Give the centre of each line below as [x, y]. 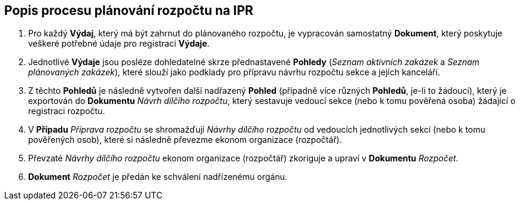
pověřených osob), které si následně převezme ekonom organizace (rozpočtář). [185, 140]
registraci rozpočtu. [67, 111]
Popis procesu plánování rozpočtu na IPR [129, 10]
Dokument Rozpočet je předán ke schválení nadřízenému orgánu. [158, 177]
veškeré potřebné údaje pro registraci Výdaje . [119, 44]
